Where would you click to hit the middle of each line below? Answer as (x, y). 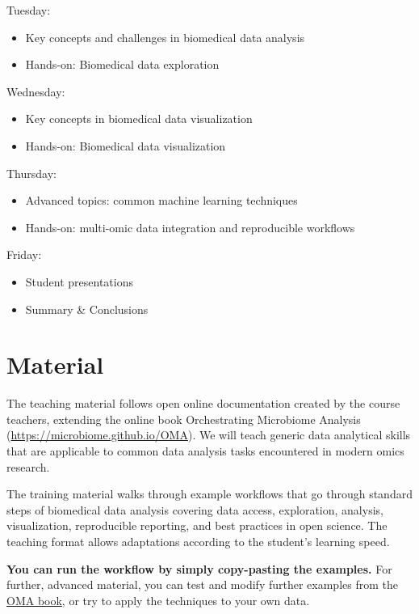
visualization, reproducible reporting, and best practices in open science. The (197, 525)
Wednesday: (36, 91)
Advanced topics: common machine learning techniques (161, 200)
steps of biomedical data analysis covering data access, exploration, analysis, (195, 509)
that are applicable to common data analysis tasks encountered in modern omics (205, 451)
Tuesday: (29, 10)
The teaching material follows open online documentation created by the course (203, 403)
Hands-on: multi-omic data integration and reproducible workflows (190, 227)
